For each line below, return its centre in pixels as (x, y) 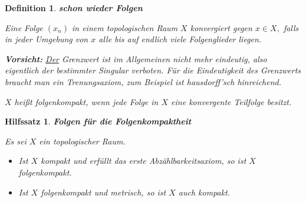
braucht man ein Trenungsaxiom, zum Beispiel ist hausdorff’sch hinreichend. (143, 81)
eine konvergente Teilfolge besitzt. (231, 101)
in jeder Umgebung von (47, 39)
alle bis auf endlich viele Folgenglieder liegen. (180, 39)
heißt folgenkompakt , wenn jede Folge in (86, 101)
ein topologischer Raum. (82, 141)
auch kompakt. (204, 192)
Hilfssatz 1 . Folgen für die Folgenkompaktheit (98, 121)
